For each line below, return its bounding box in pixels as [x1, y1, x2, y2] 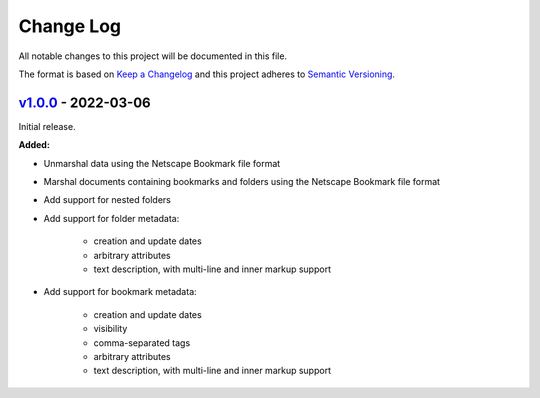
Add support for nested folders [43, 194, 172, 206]
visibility [93, 323, 128, 335]
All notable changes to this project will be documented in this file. [18, 50, 288, 62]
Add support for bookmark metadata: [43, 286, 197, 298]
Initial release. [18, 120, 76, 132]
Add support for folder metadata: [43, 212, 180, 224]
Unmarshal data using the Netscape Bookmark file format [43, 157, 281, 169]
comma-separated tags [93, 336, 191, 349]
